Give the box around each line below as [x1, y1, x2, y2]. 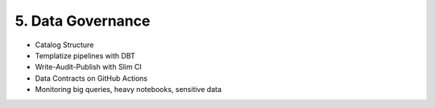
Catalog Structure [35, 40, 94, 50]
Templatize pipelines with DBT [35, 50, 136, 60]
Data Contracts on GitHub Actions [35, 73, 148, 83]
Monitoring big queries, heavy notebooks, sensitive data [35, 85, 222, 94]
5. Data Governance [14, 12, 151, 30]
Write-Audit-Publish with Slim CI [35, 62, 143, 72]
